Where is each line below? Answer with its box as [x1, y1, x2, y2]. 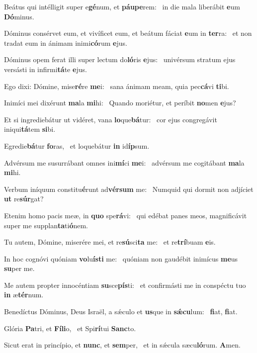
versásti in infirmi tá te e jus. [4, 64, 87, 74]
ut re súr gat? [4, 193, 44, 204]
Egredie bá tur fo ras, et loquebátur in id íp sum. [4, 140, 150, 151]
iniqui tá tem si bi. [4, 124, 56, 134]
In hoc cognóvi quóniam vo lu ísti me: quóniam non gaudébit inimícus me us [4, 253, 238, 264]
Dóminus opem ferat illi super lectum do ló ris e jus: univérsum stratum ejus [4, 54, 236, 65]
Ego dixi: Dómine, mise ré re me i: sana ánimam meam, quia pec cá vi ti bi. [4, 81, 229, 91]
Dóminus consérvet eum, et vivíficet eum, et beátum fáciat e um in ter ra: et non [4, 28, 252, 38]
